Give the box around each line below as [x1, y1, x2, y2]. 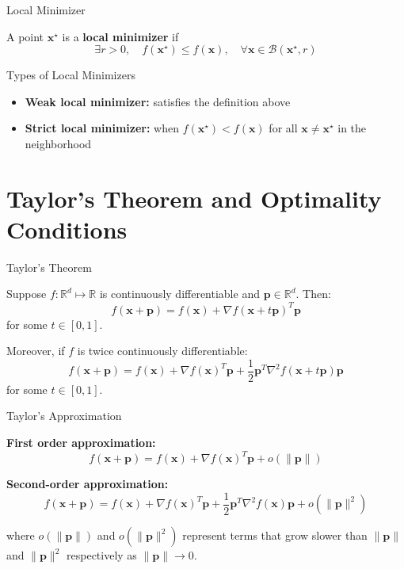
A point [6, 28, 44, 44]
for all [269, 120, 298, 136]
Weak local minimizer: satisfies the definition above [25, 93, 291, 109]
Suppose [6, 285, 47, 302]
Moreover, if [6, 342, 65, 359]
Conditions [6, 212, 128, 245]
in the [337, 120, 367, 136]
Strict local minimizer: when [25, 120, 180, 136]
